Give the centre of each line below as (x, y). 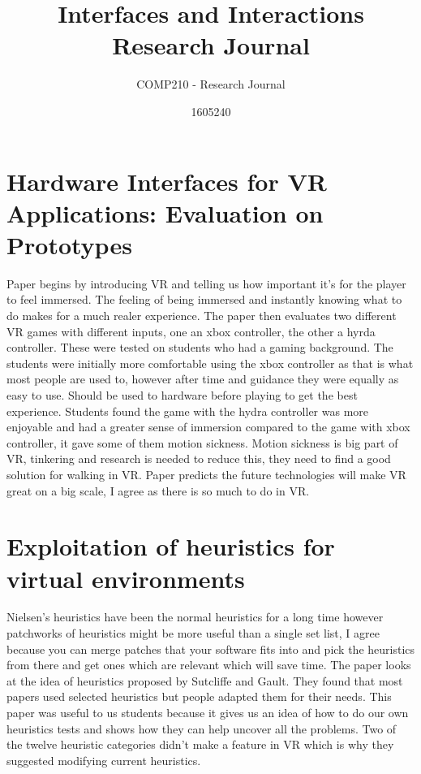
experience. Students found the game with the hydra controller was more (188, 411)
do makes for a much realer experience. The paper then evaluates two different (202, 315)
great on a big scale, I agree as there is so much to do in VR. (158, 490)
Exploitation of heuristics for (171, 546)
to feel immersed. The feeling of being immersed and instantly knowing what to (204, 299)
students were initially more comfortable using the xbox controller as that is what (210, 363)
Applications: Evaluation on (165, 212)
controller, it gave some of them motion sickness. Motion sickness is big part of (202, 442)
